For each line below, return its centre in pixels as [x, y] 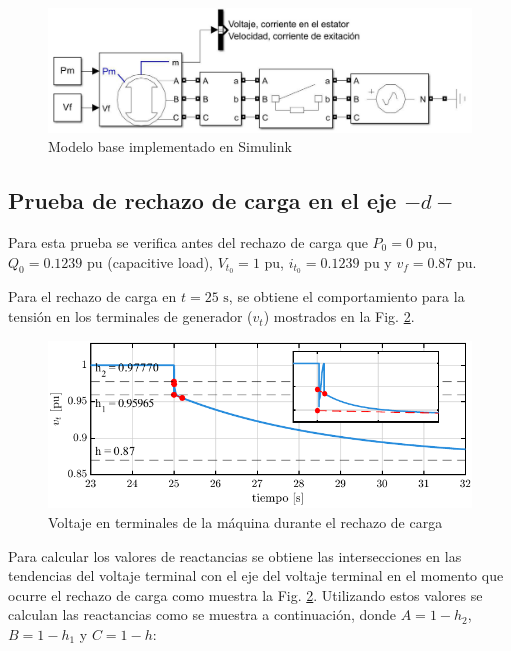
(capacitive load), [160, 261]
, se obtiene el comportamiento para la [346, 296]
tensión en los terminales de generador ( [130, 316]
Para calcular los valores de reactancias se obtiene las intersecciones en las [235, 555]
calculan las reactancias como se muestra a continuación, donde [202, 614]
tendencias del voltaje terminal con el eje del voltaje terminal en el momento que [256, 575]
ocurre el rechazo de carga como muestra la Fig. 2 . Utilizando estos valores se [245, 594]
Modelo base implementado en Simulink [170, 146]
